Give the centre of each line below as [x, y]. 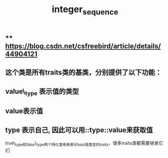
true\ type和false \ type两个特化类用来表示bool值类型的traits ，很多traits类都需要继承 [82, 144]
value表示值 [24, 111]
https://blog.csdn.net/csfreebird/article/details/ [83, 46]
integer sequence [85, 10]
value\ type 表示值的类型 [42, 92]
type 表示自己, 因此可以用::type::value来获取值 [79, 130]
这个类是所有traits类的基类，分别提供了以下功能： [83, 73]
